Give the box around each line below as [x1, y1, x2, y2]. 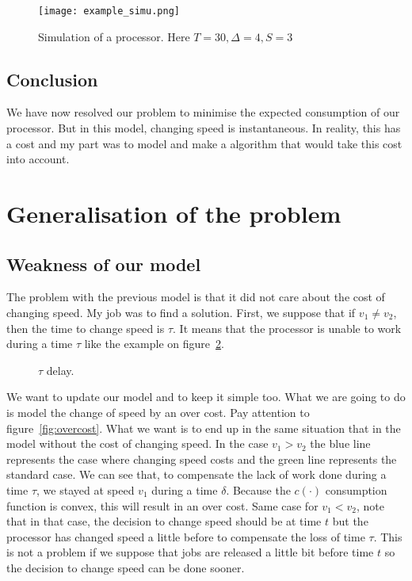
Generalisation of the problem [6, 197, 341, 230]
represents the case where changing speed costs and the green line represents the [6, 450, 397, 467]
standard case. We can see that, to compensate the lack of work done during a [6, 466, 387, 483]
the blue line [310, 435, 371, 452]
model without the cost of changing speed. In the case [6, 435, 269, 452]
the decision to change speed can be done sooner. [6, 559, 245, 575]
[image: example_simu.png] [38, 6, 180, 17]
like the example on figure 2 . [84, 335, 224, 352]
